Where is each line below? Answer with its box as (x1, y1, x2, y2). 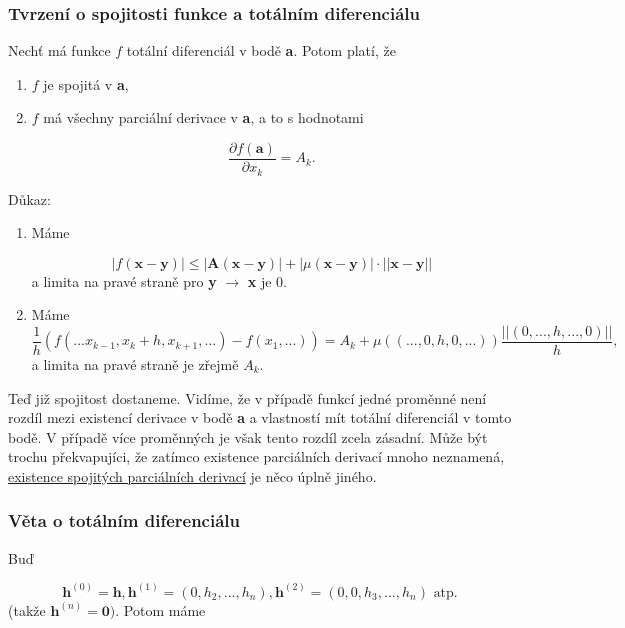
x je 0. (247, 270, 287, 291)
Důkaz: (8, 188, 51, 209)
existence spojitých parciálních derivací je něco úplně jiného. (8, 465, 377, 486)
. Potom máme (115, 599, 206, 620)
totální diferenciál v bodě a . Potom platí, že (126, 40, 396, 61)
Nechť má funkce (8, 40, 111, 61)
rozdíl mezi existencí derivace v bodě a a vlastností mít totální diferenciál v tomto (8, 407, 512, 428)
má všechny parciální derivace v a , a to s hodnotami (43, 107, 364, 128)
